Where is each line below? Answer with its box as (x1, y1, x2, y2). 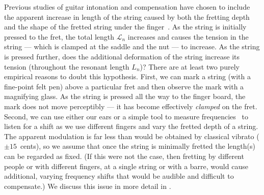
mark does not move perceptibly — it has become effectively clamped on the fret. (4, 101, 257, 111)
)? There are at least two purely (140, 61, 240, 72)
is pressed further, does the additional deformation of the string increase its (4, 51, 240, 61)
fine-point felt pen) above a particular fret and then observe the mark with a (4, 81, 244, 91)
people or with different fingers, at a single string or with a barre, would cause (4, 160, 248, 171)
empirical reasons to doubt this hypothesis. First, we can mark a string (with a (4, 71, 251, 82)
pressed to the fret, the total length (4, 31, 115, 42)
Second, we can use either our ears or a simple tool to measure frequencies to (4, 111, 248, 121)
